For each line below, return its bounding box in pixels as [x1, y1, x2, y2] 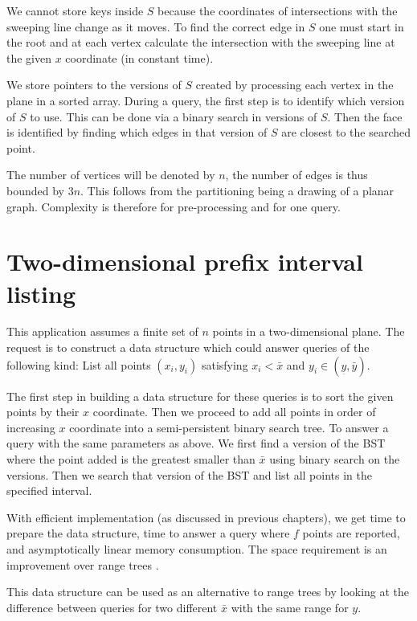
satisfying [201, 356, 248, 373]
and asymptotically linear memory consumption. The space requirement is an [6, 540, 387, 557]
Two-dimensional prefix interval [6, 245, 363, 278]
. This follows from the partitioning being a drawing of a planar [80, 182, 395, 198]
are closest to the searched [281, 124, 411, 141]
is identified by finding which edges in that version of [6, 124, 268, 141]
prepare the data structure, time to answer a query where [6, 525, 290, 541]
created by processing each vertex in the [195, 76, 394, 93]
